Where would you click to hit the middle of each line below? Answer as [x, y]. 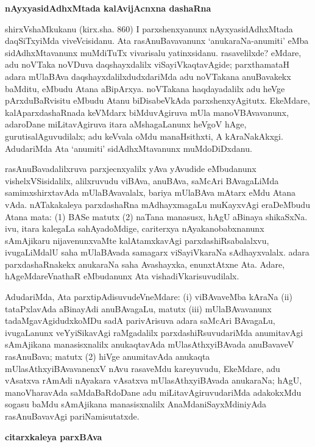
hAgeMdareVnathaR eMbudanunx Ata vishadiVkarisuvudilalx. [122, 276]
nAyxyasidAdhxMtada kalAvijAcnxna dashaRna [108, 8]
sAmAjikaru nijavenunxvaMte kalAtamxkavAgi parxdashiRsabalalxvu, [137, 240]
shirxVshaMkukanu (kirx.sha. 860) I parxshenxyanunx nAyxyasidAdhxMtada [149, 28]
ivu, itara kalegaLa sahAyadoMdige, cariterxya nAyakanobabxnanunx [135, 228]
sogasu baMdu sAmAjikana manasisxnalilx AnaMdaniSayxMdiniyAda [136, 404]
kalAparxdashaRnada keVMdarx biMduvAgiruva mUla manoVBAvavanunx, [147, 112]
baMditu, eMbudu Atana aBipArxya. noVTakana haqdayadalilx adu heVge [145, 88]
